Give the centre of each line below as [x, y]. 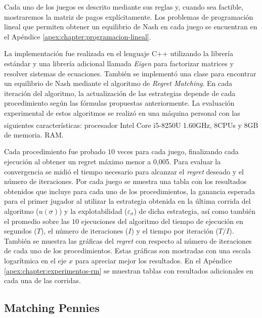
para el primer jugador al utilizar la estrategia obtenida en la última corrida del [127, 201]
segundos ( [20, 231]
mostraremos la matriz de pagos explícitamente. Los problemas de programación [129, 16]
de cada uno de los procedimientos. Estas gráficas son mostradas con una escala [127, 251]
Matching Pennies [52, 308]
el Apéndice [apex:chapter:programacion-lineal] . [78, 36]
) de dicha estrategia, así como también [194, 211]
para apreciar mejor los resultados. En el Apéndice [154, 260]
